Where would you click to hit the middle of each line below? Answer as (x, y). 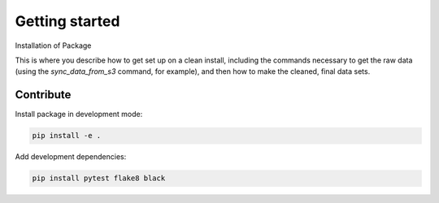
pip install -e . (67, 136)
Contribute (43, 95)
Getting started (67, 21)
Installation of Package (53, 45)
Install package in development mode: (79, 114)
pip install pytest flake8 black (99, 178)
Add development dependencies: (71, 157)
